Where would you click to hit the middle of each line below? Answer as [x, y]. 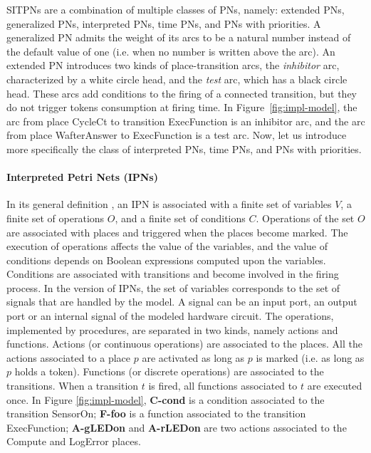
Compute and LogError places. [74, 441]
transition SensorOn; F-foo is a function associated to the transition [156, 413]
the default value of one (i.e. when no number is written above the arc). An [171, 51]
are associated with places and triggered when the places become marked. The [177, 232]
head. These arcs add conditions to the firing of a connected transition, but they [182, 93]
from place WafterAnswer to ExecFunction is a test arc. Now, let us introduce [177, 135]
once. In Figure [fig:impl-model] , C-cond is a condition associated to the [166, 399]
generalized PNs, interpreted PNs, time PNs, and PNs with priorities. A [164, 23]
